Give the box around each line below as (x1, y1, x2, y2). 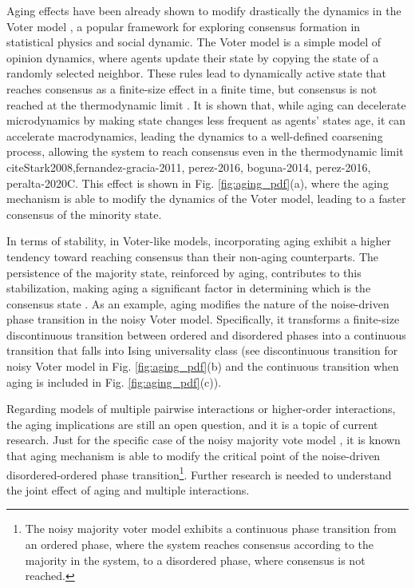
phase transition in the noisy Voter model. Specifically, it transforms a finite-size (6, 311, 400, 328)
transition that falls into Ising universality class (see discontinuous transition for (6, 342, 398, 359)
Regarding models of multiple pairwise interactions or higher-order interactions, (6, 400, 396, 417)
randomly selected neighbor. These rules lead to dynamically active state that (6, 65, 387, 81)
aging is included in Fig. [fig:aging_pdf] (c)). (6, 373, 222, 390)
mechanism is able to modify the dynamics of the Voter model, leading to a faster (6, 190, 406, 207)
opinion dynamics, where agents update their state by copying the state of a (6, 49, 379, 66)
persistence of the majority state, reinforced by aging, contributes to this (6, 264, 362, 280)
